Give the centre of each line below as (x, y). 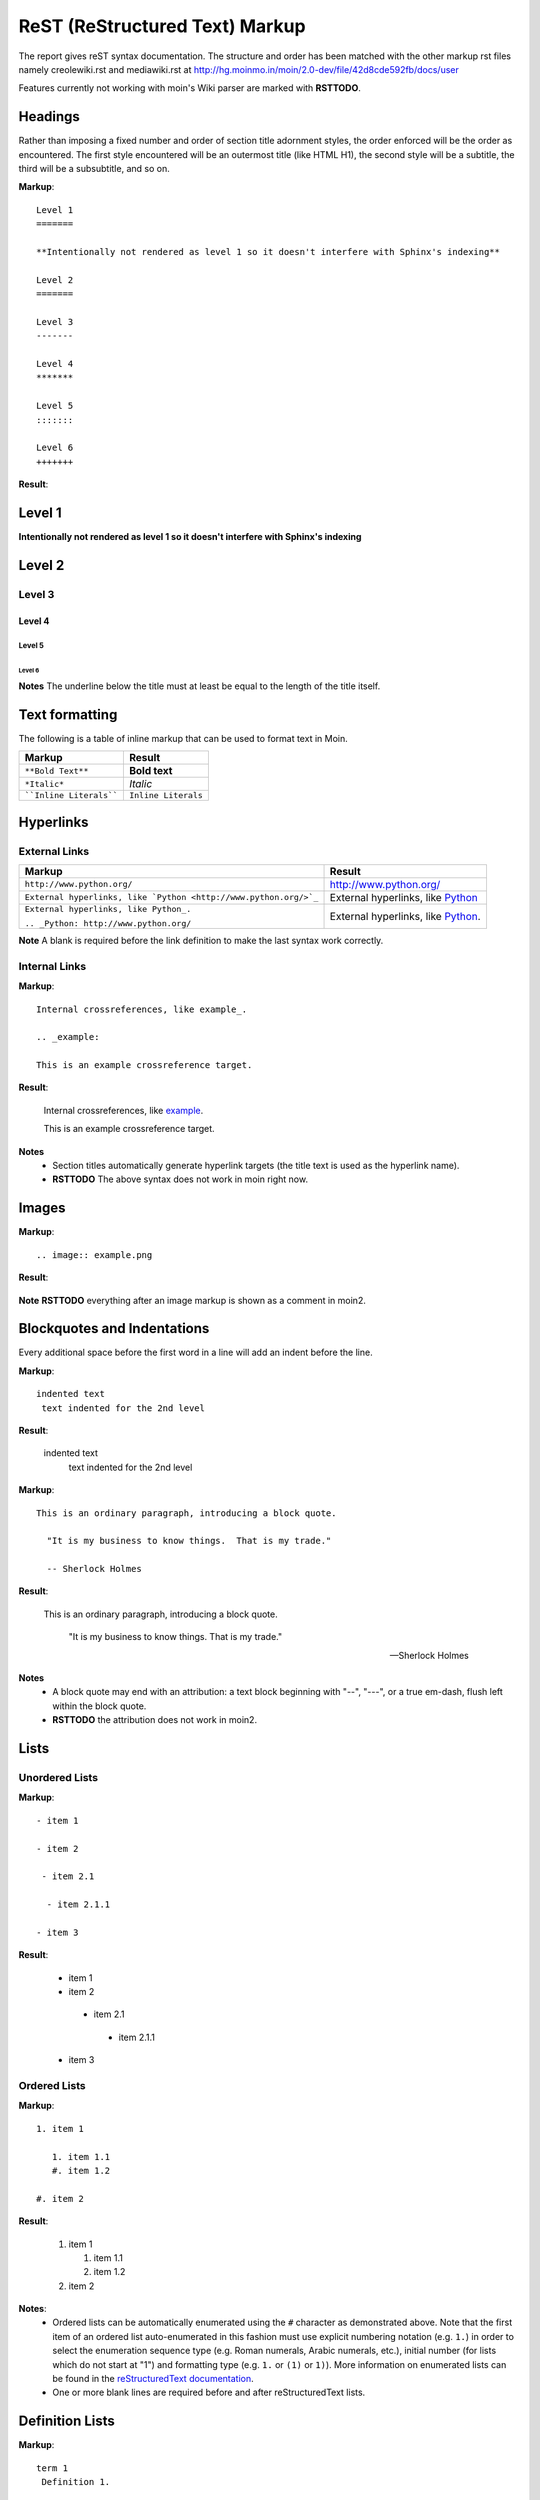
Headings (49, 116)
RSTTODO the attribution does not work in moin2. (155, 1720)
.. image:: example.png (94, 1254)
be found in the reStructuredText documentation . (153, 2379)
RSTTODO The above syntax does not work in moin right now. (180, 1179)
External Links (54, 851)
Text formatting (68, 714)
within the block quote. (99, 1706)
